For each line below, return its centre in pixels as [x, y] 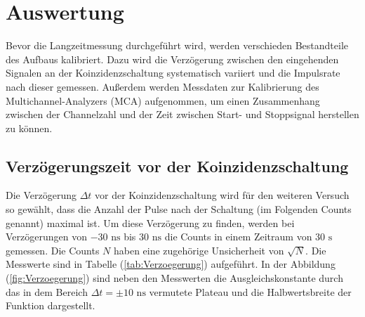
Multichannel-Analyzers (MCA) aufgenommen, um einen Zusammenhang [163, 100]
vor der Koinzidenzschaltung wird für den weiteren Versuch [222, 195]
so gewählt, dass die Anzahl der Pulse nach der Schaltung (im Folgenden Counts [179, 209]
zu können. [29, 128]
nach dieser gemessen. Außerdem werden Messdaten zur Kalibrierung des [162, 86]
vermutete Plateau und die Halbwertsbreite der [250, 291]
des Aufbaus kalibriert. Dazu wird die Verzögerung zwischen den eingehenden [172, 59]
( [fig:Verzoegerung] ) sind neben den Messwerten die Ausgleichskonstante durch [174, 278]
